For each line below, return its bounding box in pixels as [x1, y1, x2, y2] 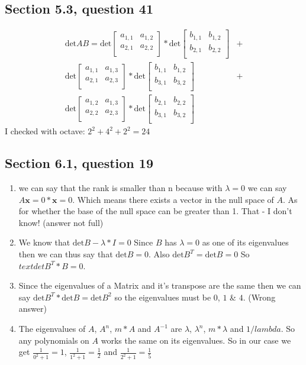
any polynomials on [18, 334, 89, 346]
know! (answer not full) [18, 216, 104, 228]
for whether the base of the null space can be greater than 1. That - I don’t [18, 205, 292, 217]
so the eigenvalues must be [114, 290, 211, 303]
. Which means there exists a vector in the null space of [72, 193, 274, 205]
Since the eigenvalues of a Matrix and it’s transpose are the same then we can [18, 279, 301, 292]
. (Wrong [243, 290, 276, 303]
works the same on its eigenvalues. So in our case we [101, 334, 291, 346]
